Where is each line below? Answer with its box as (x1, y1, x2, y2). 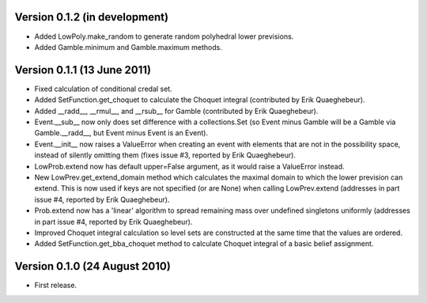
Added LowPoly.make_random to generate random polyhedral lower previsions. (34, 32, 294, 41)
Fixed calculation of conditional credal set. (34, 84, 173, 93)
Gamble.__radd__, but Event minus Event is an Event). (34, 128, 209, 138)
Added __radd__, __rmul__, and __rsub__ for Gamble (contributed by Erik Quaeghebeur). (34, 106, 319, 116)
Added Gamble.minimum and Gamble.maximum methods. (34, 42, 223, 51)
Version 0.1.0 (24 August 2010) (14, 259, 172, 273)
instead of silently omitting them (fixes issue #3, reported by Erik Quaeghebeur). (34, 150, 297, 160)
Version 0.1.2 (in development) (14, 10, 169, 24)
